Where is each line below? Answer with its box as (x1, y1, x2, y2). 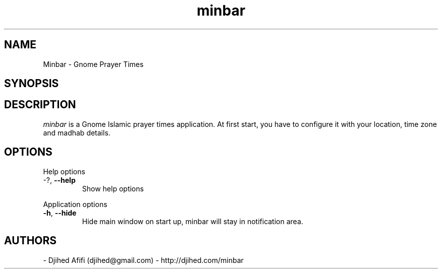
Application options (43, 199, 107, 209)
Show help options (82, 184, 144, 193)
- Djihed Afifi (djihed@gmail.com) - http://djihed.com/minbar (43, 255, 244, 264)
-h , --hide (43, 208, 77, 217)
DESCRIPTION (4, 98, 76, 111)
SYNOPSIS (4, 77, 59, 90)
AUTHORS (4, 234, 57, 247)
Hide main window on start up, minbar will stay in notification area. (82, 217, 303, 226)
